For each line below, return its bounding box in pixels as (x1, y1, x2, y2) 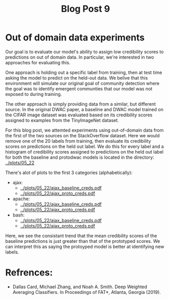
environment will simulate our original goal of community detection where (5, 80, 159, 86)
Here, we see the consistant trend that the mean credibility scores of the (5, 233, 157, 239)
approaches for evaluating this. (5, 59, 71, 65)
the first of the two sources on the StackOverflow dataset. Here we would (5, 132, 160, 138)
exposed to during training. (5, 91, 62, 97)
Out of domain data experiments (5, 32, 145, 43)
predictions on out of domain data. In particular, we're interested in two (5, 54, 154, 60)
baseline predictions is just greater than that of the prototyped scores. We (5, 238, 160, 244)
